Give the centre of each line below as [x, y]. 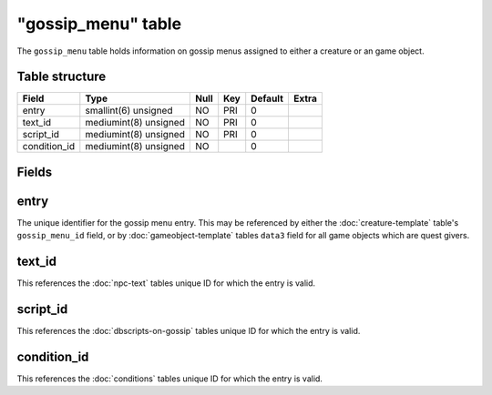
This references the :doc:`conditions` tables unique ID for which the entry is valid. [170, 379]
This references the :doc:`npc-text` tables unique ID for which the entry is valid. [166, 283]
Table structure [61, 77]
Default [267, 98]
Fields [35, 172]
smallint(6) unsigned [129, 111]
